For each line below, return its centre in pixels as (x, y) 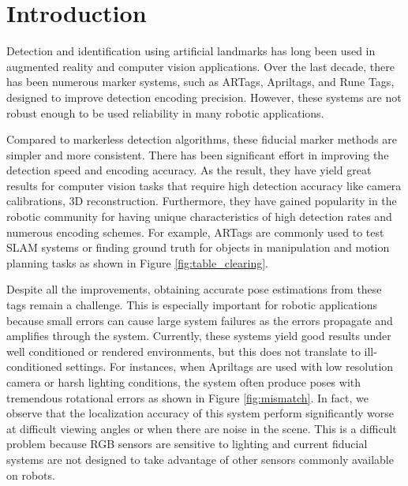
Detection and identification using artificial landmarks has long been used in (191, 51)
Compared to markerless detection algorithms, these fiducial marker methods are (202, 139)
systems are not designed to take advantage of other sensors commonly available (200, 459)
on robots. (31, 475)
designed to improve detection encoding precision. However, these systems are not (204, 97)
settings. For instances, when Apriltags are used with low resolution (230, 366)
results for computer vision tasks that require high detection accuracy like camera (204, 185)
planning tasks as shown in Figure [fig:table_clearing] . (137, 262)
